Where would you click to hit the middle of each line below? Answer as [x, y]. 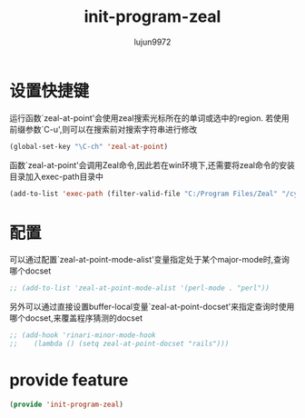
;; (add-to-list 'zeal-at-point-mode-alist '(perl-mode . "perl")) [140, 288]
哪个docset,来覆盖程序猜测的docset [76, 318]
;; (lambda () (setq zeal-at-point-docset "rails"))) [119, 344]
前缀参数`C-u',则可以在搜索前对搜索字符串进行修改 [103, 129]
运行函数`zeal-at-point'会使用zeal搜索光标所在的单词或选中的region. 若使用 [149, 118]
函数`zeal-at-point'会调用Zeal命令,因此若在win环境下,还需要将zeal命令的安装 [152, 164]
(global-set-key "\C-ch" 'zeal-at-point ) [89, 146]
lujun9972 [152, 42]
